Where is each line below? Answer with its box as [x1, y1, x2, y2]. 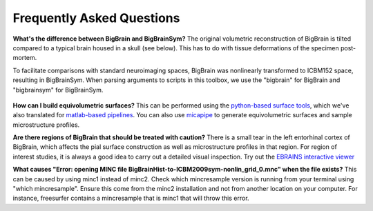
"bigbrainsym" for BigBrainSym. [12, 86, 104, 94]
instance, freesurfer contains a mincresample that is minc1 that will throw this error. [12, 194, 249, 203]
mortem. [12, 54, 37, 62]
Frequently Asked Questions [12, 10, 180, 26]
